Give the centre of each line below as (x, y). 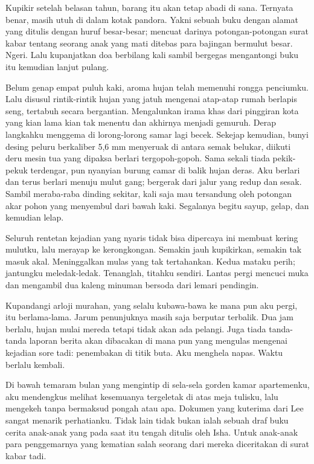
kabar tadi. (26, 455)
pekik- (284, 158)
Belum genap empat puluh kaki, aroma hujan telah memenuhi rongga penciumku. (157, 87)
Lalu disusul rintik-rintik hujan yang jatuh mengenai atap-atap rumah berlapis (151, 99)
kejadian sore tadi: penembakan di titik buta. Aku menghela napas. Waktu (144, 353)
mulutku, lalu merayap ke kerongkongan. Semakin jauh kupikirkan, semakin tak (154, 249)
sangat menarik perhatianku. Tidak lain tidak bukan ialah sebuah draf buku (147, 420)
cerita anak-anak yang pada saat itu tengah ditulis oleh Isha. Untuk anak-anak (152, 432)
